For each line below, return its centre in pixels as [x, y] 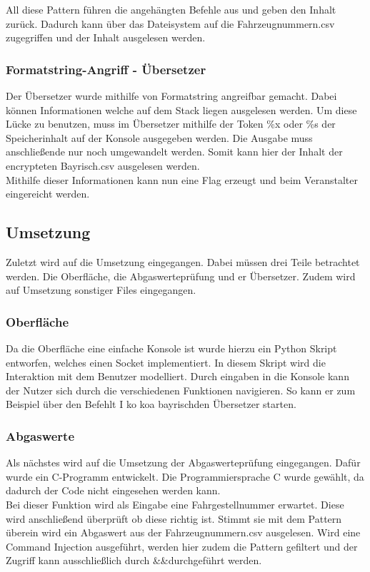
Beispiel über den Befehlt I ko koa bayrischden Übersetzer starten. [151, 404]
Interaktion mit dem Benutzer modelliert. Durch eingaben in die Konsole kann [177, 376]
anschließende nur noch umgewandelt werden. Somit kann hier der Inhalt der [174, 152]
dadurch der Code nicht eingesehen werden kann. [113, 490]
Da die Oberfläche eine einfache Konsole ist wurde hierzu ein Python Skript [171, 348]
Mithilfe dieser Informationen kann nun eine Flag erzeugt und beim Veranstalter [182, 179]
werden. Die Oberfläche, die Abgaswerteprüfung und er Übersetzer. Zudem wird [181, 276]
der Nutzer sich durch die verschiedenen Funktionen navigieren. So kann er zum [181, 390]
